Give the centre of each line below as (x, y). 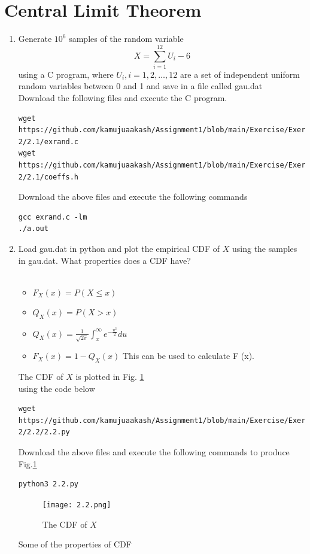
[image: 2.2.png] (77, 505)
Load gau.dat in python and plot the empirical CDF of (119, 248)
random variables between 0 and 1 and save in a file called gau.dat (140, 86)
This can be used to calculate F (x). (188, 356)
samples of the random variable (126, 39)
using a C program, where (66, 74)
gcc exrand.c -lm (53, 217)
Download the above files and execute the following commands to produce (154, 452)
